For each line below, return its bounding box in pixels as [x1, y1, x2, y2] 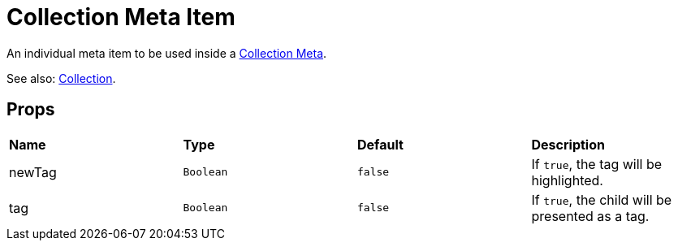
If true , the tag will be [531, 155, 663, 172]
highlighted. [531, 171, 603, 188]
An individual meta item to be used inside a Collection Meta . [6, 45, 327, 60]
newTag [9, 163, 57, 180]
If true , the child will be [531, 191, 672, 208]
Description [531, 136, 605, 153]
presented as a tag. [531, 207, 650, 224]
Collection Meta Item [6, 3, 235, 31]
